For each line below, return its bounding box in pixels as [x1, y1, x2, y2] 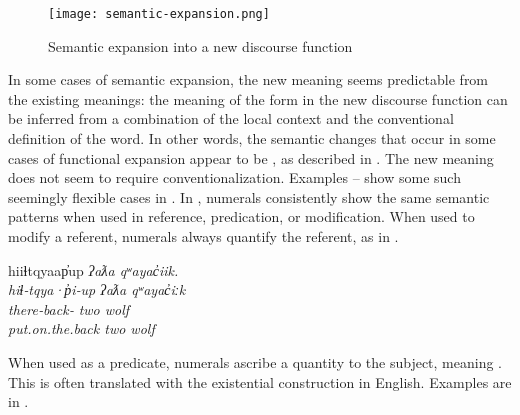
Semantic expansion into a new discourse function [48, 35, 353, 56]
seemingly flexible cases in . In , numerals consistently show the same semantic [8, 186, 490, 207]
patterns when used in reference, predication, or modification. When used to [8, 206, 475, 227]
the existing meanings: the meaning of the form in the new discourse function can [8, 88, 508, 109]
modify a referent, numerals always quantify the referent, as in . [8, 226, 399, 246]
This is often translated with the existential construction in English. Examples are [8, 371, 512, 392]
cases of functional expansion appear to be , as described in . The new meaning [8, 147, 494, 168]
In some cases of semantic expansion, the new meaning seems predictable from [8, 69, 489, 90]
